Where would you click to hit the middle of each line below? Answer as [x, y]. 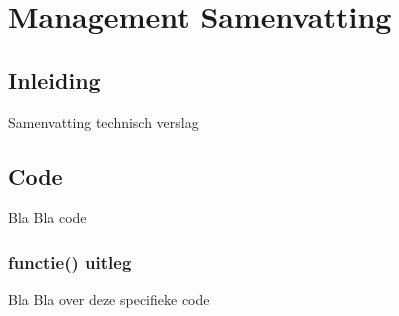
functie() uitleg [70, 261]
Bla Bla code [47, 217]
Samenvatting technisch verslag [103, 121]
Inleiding [54, 79]
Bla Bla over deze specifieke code [109, 299]
